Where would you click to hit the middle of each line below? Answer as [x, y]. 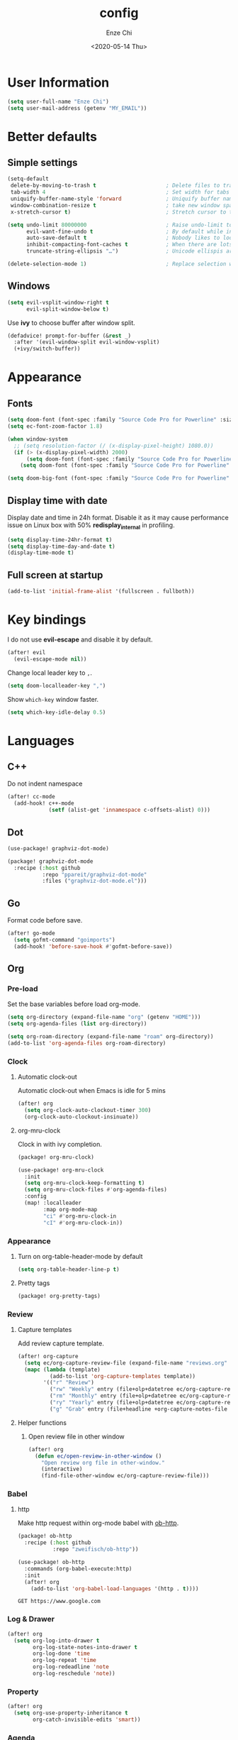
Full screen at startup [55, 575]
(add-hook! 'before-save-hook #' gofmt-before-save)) [93, 946]
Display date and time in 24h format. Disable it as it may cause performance [118, 517]
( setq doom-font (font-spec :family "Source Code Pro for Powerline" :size [121, 420]
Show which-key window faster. [53, 699]
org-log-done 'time [62, 1654]
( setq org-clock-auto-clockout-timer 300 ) [88, 1111]
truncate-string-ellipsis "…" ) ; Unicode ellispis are [131, 251]
